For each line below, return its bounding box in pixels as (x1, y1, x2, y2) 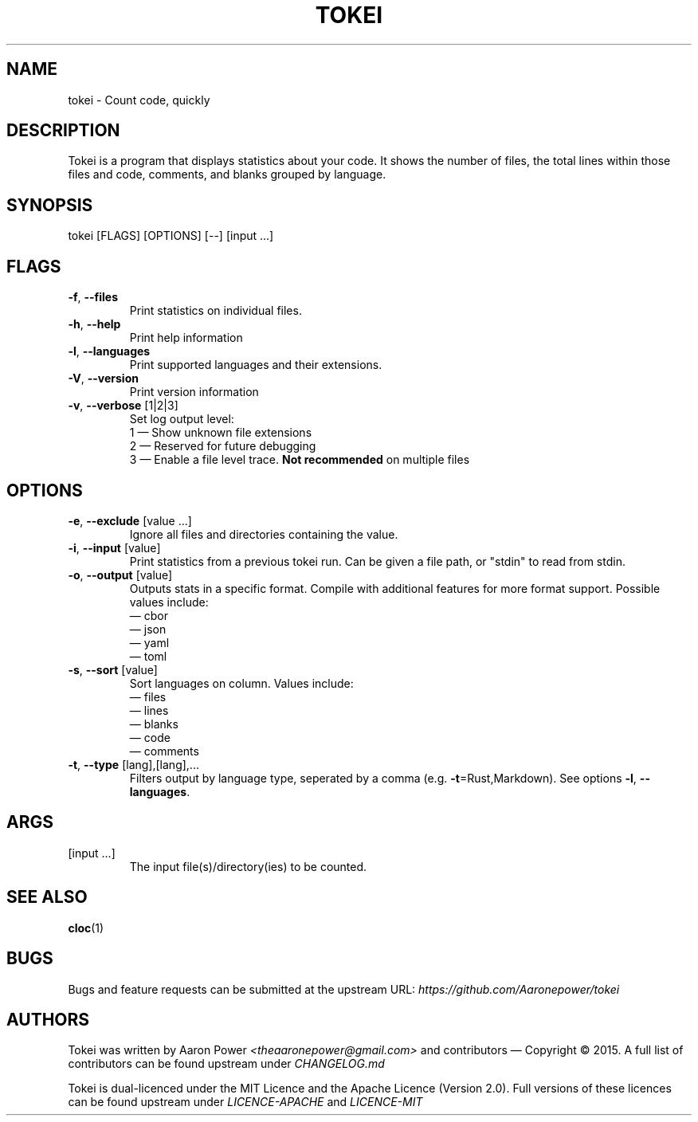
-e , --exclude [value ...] (68, 513, 192, 528)
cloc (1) (68, 920, 104, 935)
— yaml (129, 635, 170, 649)
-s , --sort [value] (68, 662, 158, 677)
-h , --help (68, 317, 121, 331)
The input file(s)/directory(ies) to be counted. (129, 859, 367, 873)
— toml (129, 649, 167, 663)
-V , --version (68, 371, 139, 386)
